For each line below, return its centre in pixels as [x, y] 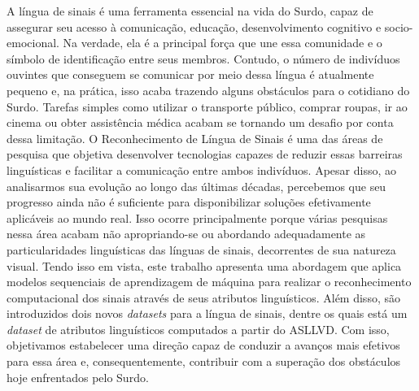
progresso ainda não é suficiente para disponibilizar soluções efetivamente [189, 202]
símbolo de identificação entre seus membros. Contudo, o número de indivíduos [203, 58]
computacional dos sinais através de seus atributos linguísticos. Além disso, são [203, 297]
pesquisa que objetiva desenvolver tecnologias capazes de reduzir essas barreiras [205, 154]
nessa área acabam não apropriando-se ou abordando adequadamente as [186, 234]
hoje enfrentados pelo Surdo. [78, 377]
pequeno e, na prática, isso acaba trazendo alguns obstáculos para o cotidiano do [208, 90]
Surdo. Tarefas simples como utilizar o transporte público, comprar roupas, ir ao [207, 106]
